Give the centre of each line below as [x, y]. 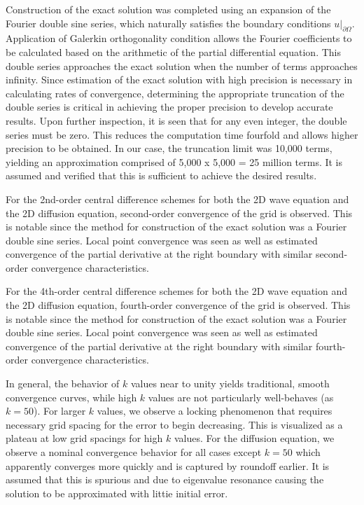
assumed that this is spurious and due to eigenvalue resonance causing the [165, 479]
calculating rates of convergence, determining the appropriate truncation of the [175, 93]
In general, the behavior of [63, 383]
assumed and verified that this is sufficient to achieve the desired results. [161, 175]
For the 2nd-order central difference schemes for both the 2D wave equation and [177, 199]
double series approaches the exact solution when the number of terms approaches [182, 65]
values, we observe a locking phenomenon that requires [215, 411]
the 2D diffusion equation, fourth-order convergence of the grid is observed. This [178, 305]
